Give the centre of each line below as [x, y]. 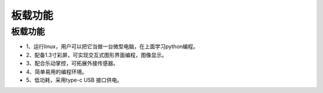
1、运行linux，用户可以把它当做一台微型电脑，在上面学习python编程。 [112, 46]
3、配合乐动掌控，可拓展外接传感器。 [72, 63]
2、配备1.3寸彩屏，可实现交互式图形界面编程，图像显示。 [97, 55]
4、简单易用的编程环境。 [57, 72]
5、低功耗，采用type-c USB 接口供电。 [74, 80]
